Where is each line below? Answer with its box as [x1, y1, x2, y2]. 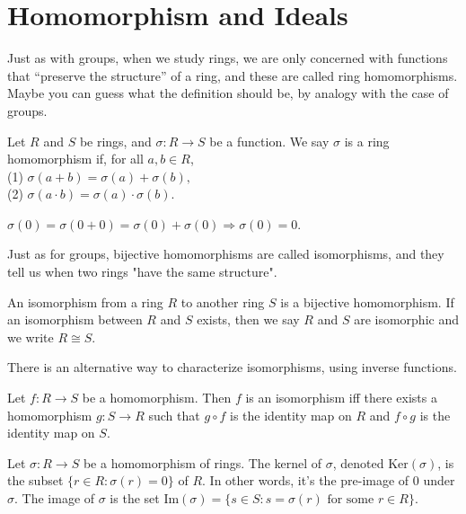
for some [327, 493, 374, 506]
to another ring [180, 292, 265, 311]
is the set [110, 489, 160, 507]
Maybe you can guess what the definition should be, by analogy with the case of [7, 84, 449, 102]
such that [148, 405, 200, 424]
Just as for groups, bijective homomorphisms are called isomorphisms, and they [7, 244, 444, 263]
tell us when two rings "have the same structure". [7, 262, 277, 281]
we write [7, 327, 54, 346]
